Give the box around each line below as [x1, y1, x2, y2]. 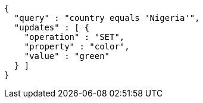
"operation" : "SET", [24, 32, 125, 42]
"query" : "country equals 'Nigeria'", [14, 13, 200, 23]
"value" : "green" [24, 51, 110, 61]
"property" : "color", [24, 42, 130, 51]
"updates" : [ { [14, 23, 90, 32]
